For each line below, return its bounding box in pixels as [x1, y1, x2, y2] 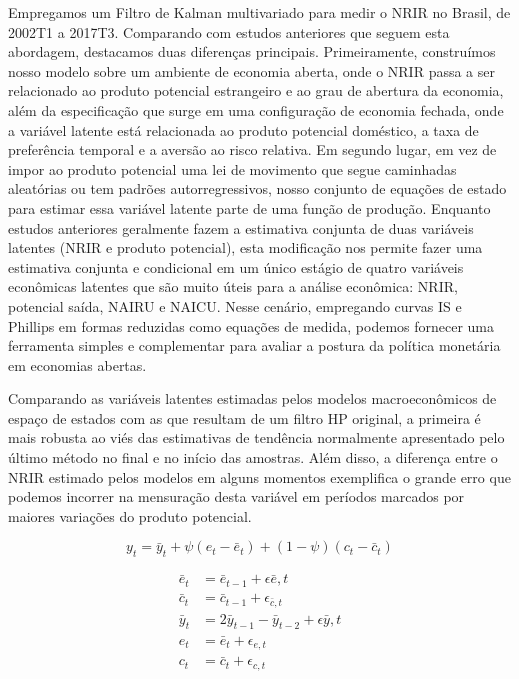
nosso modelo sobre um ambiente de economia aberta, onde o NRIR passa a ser [8, 60, 496, 81]
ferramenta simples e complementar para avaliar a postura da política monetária [8, 335, 501, 356]
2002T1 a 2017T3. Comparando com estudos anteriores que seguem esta [8, 21, 450, 42]
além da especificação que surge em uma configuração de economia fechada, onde [8, 99, 504, 120]
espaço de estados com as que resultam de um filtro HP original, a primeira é [8, 407, 481, 428]
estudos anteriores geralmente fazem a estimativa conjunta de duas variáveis [8, 217, 474, 238]
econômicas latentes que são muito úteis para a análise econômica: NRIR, [8, 276, 458, 297]
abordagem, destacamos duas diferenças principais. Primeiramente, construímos [8, 41, 496, 62]
